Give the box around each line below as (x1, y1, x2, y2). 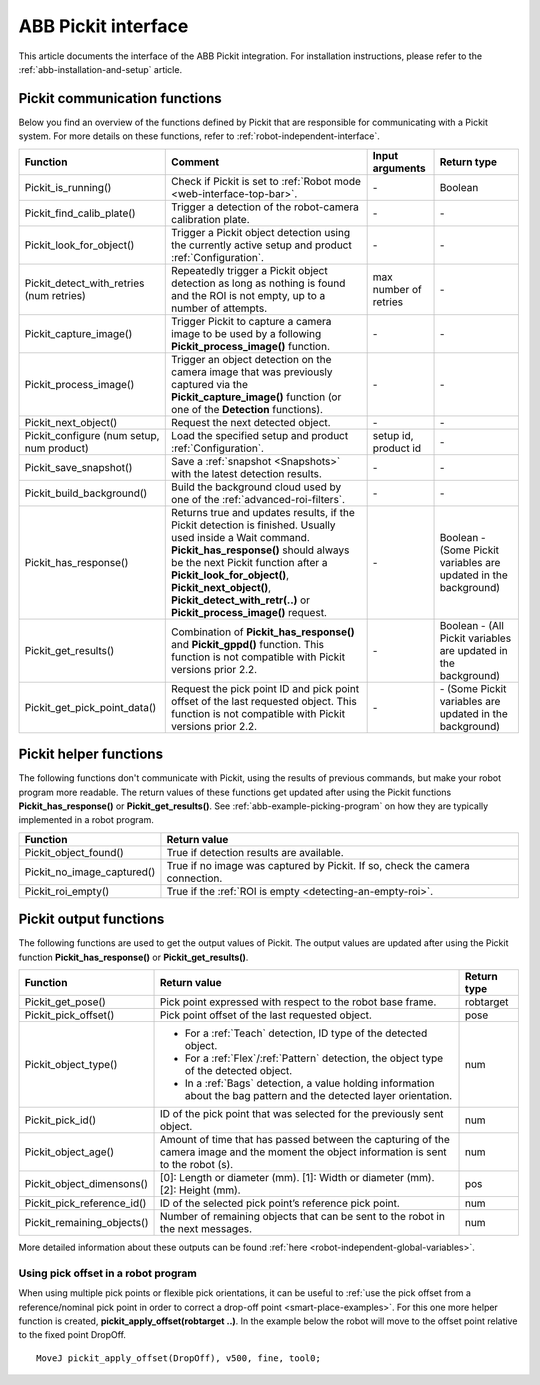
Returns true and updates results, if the (171, 505, 355, 519)
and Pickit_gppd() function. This (171, 637, 325, 651)
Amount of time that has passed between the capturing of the (159, 1133, 450, 1146)
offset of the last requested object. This (171, 694, 357, 708)
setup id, (372, 428, 414, 442)
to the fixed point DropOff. (18, 1329, 127, 1341)
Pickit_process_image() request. (171, 605, 327, 619)
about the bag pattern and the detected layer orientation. (184, 1089, 453, 1102)
